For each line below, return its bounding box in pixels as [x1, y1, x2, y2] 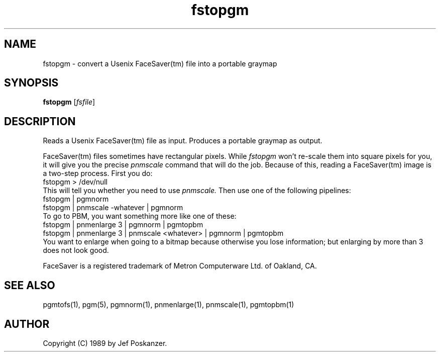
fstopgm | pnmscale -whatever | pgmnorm [43, 203, 183, 212]
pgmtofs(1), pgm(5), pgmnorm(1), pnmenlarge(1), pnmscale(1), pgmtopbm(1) [43, 300, 294, 309]
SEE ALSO [4, 279, 55, 292]
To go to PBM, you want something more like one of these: [43, 212, 237, 221]
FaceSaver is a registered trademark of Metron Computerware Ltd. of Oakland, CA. [43, 261, 317, 271]
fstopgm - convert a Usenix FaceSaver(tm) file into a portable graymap [43, 59, 277, 68]
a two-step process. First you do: [43, 169, 153, 178]
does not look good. [43, 246, 109, 255]
